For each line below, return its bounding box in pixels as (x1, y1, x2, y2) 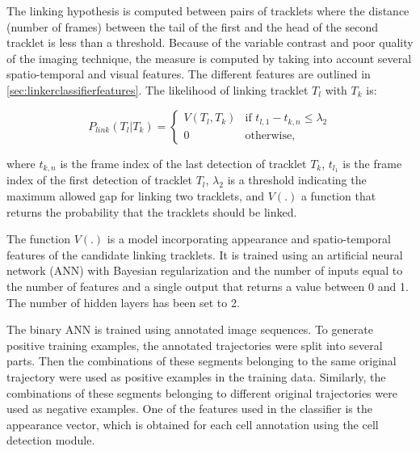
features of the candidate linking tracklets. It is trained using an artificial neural (6, 246, 403, 263)
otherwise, (245, 129, 296, 141)
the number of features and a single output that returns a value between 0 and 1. (6, 277, 409, 294)
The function (6, 230, 70, 247)
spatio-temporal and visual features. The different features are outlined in (6, 65, 371, 82)
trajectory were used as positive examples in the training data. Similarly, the (6, 368, 386, 385)
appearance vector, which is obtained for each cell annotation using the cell (6, 415, 379, 432)
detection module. (6, 432, 95, 449)
